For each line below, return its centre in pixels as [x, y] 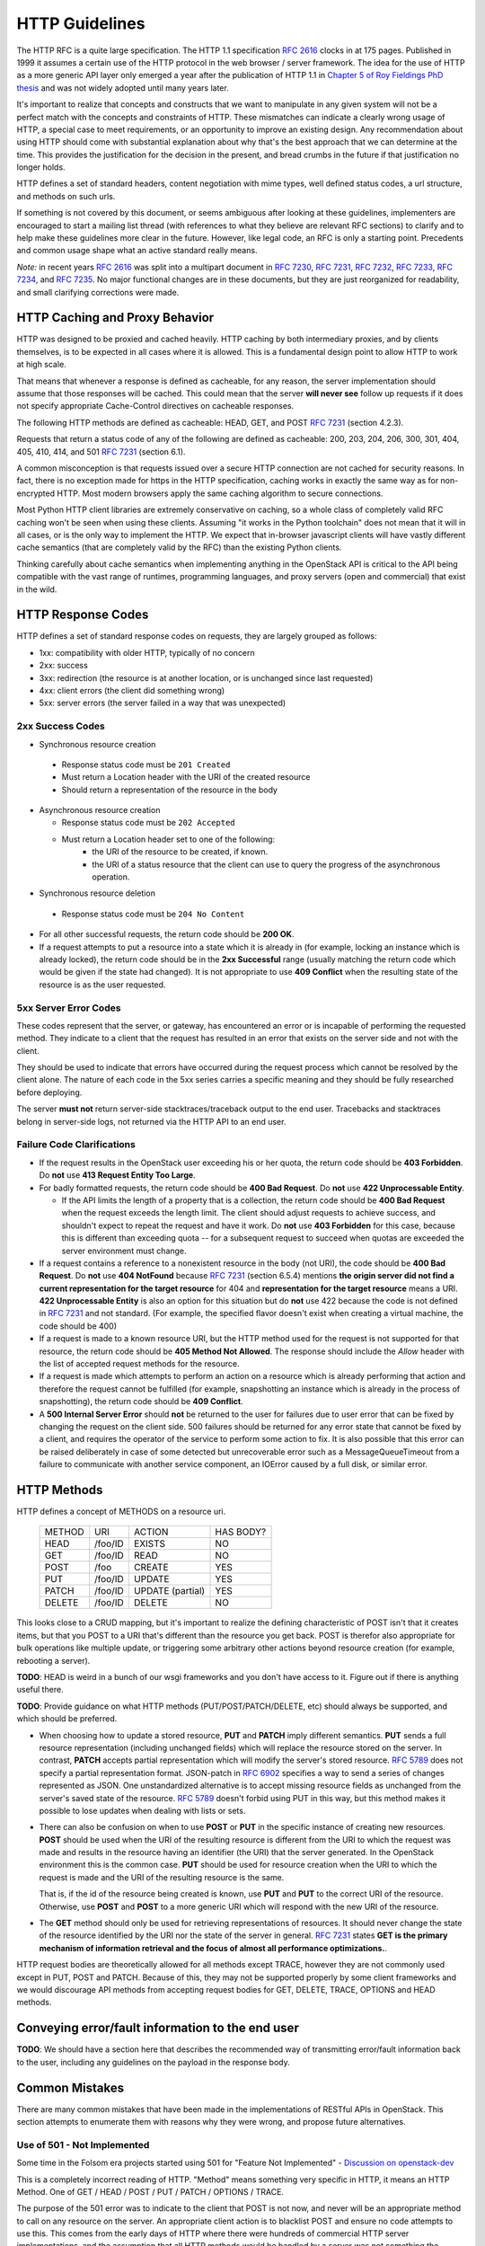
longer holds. [41, 167]
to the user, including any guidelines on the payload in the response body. [154, 2062]
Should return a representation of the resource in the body [170, 790]
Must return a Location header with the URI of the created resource [186, 777]
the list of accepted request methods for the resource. [139, 1364]
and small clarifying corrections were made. [98, 292]
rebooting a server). [53, 1660]
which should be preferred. [67, 1719]
